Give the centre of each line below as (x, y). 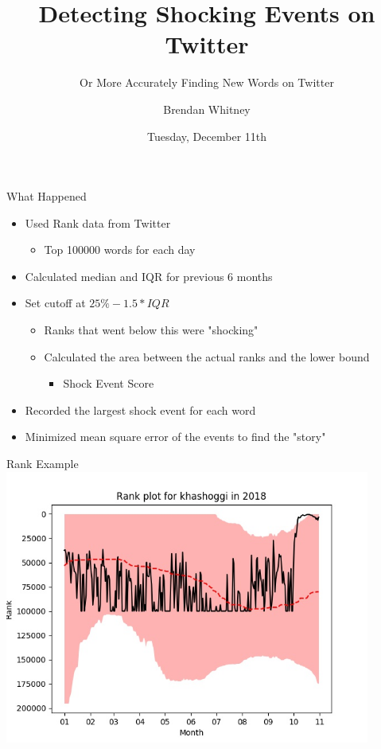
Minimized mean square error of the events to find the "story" (175, 437)
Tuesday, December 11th (207, 136)
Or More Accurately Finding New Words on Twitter (207, 82)
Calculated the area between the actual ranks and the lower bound (207, 356)
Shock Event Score (109, 383)
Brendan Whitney (207, 109)
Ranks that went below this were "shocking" (151, 330)
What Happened (47, 196)
